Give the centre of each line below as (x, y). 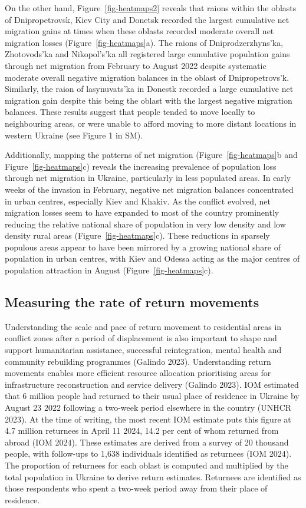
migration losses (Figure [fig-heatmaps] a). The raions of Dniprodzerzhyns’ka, (144, 42)
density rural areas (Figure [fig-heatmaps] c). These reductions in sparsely (137, 235)
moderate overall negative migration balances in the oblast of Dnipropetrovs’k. (147, 77)
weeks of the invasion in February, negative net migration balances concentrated (149, 189)
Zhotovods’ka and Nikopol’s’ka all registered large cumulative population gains (147, 54)
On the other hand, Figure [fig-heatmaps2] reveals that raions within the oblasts (151, 8)
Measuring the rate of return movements (132, 302)
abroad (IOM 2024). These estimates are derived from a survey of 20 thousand (147, 442)
